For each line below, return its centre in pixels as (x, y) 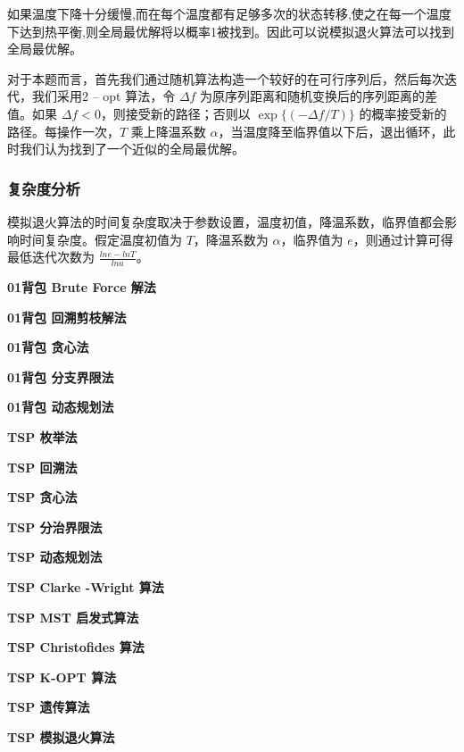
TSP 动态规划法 (55, 557)
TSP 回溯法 (42, 467)
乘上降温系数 (168, 131)
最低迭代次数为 (51, 257)
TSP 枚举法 (42, 436)
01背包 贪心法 (48, 347)
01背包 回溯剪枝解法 (67, 317)
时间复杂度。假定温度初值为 (100, 239)
